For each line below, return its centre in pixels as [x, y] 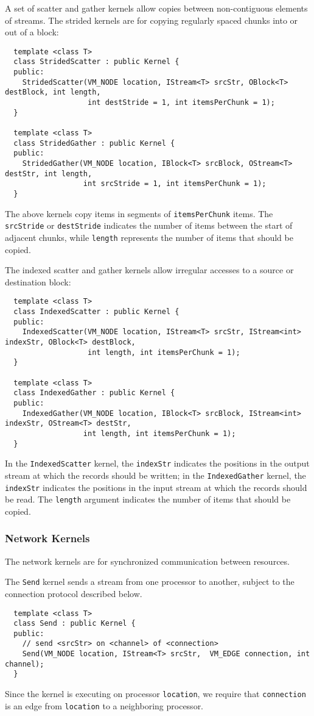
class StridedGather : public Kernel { [94, 143]
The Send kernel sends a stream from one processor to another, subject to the [150, 582]
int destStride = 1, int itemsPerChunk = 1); [181, 103]
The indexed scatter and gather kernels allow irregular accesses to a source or [149, 270]
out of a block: [32, 32]
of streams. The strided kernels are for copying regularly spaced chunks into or [152, 20]
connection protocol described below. [74, 593]
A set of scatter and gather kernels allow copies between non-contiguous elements [156, 8]
